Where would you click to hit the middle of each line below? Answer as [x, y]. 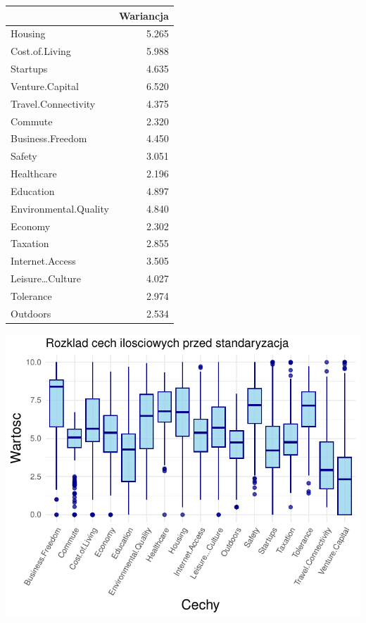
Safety [24, 156]
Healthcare [34, 174]
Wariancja [144, 15]
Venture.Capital [45, 86]
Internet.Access [43, 261]
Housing [28, 33]
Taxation [30, 243]
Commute [32, 121]
